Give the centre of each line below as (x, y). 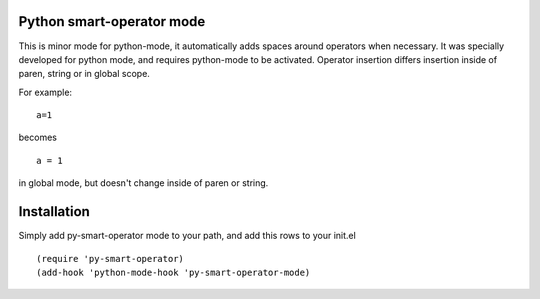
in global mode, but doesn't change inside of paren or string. (143, 183)
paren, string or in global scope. (84, 74)
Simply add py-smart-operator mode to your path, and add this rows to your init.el (187, 236)
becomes (37, 137)
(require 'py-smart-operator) (110, 258)
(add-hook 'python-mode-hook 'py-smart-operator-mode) (173, 272)
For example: (45, 92)
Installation (54, 211)
